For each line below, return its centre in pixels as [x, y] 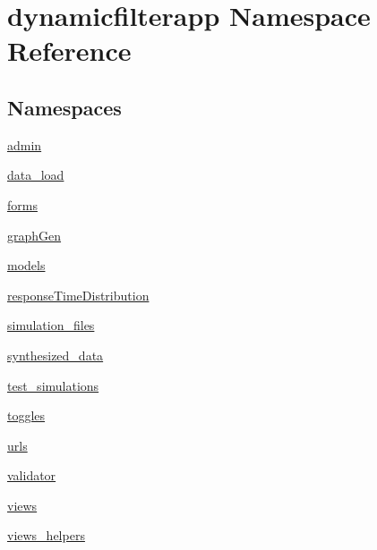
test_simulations [53, 385]
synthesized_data [56, 355]
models [26, 265]
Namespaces [64, 107]
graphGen [34, 235]
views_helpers [46, 535]
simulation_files [51, 325]
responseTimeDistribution [78, 295]
